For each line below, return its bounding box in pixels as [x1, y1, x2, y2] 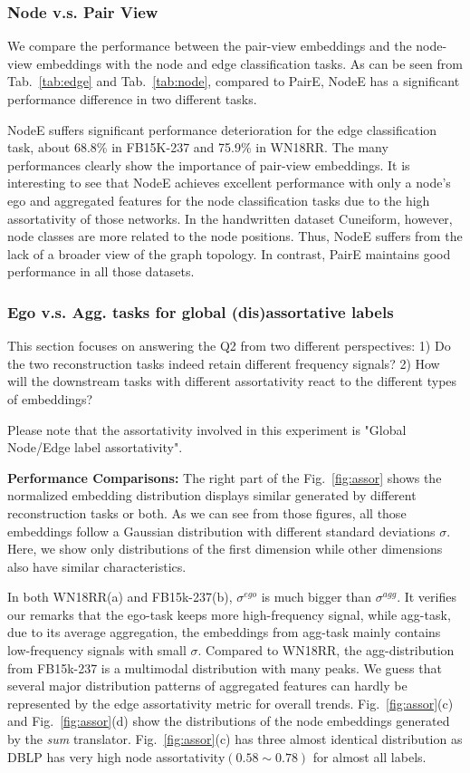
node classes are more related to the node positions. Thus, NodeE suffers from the [7, 227, 463, 246]
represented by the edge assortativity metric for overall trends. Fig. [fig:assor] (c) [7, 693, 454, 712]
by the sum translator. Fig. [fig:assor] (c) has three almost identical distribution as [7, 730, 463, 749]
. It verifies [397, 587, 456, 606]
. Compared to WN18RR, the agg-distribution [197, 641, 455, 660]
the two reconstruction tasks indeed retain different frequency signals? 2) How [7, 353, 440, 372]
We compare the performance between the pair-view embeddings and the [7, 36, 412, 55]
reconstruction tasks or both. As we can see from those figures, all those [7, 503, 407, 522]
